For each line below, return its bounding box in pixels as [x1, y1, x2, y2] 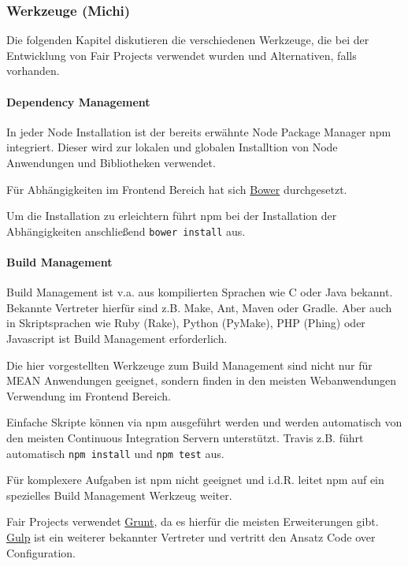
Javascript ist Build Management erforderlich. [6, 330, 228, 346]
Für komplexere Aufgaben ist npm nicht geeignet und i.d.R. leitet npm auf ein [6, 471, 384, 488]
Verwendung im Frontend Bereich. [6, 387, 171, 404]
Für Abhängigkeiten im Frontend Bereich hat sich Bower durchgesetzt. [6, 181, 347, 197]
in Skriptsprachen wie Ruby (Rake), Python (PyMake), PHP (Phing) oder [6, 315, 365, 331]
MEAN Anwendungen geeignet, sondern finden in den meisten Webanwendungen [6, 372, 397, 389]
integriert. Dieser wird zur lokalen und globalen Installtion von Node [6, 139, 338, 155]
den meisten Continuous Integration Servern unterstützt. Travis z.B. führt [6, 429, 364, 445]
